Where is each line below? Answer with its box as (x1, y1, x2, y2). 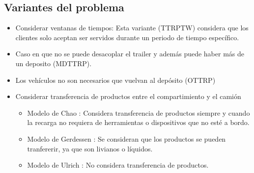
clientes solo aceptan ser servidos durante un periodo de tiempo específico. (15, 32, 239, 42)
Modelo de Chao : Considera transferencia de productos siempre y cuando (27, 107, 250, 118)
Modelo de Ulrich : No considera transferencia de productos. (27, 160, 209, 170)
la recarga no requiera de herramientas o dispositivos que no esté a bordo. (27, 117, 250, 127)
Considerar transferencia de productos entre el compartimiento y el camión (15, 91, 241, 101)
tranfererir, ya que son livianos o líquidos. (27, 143, 153, 153)
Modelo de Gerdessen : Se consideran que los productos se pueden (27, 133, 226, 144)
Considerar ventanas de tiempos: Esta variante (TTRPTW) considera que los (15, 23, 249, 33)
